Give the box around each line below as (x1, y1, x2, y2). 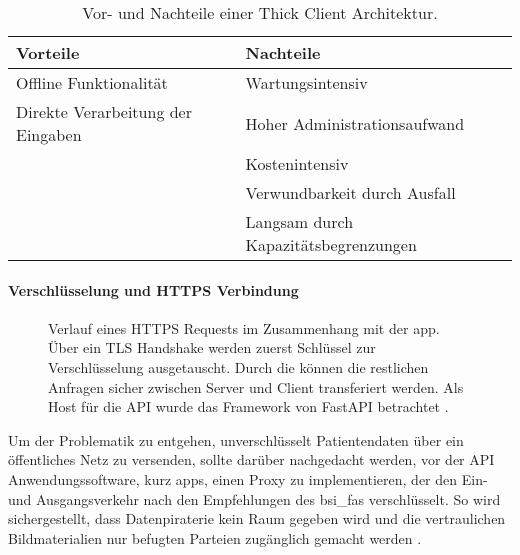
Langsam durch (245, 210, 354, 233)
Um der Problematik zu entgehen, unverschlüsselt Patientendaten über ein (8, 429, 464, 450)
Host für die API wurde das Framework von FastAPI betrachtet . (48, 396, 449, 417)
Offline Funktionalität (16, 71, 168, 94)
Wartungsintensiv (245, 71, 368, 94)
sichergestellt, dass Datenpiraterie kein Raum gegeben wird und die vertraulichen (8, 508, 506, 529)
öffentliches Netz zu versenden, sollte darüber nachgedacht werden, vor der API (8, 449, 495, 470)
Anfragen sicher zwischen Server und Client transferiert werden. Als (48, 376, 464, 397)
